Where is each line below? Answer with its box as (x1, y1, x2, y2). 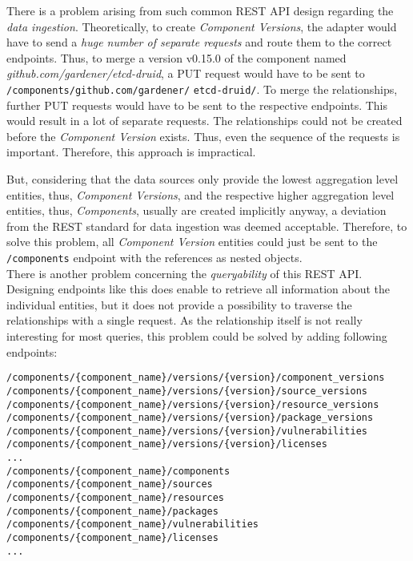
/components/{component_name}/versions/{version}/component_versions (6, 372, 385, 384)
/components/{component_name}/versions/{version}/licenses (6, 438, 327, 450)
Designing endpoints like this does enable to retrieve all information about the (6, 280, 390, 297)
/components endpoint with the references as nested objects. (6, 248, 303, 265)
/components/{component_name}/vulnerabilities (6, 519, 259, 531)
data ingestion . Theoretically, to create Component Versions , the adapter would (6, 18, 397, 34)
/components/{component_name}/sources (6, 478, 213, 490)
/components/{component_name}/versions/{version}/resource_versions (6, 398, 379, 410)
